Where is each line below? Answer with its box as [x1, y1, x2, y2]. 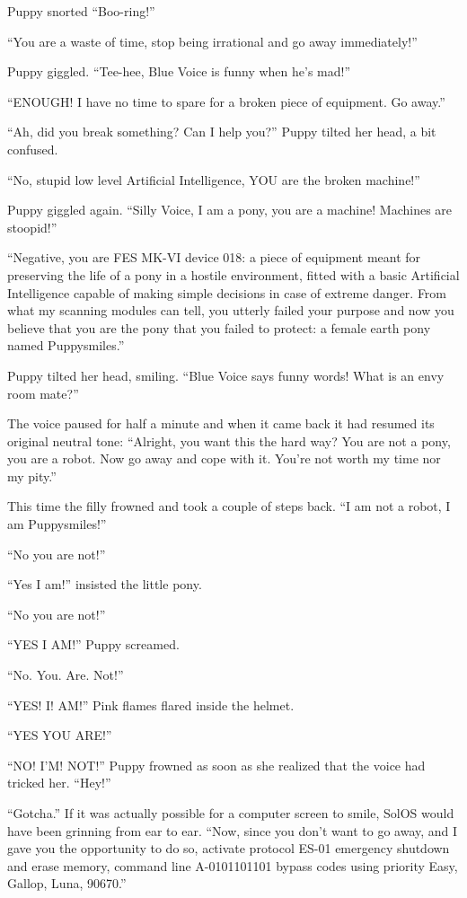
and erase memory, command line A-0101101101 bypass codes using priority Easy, [7, 856, 458, 875]
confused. [7, 139, 58, 158]
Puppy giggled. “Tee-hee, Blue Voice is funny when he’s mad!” [7, 62, 351, 81]
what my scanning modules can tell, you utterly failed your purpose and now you [7, 301, 454, 320]
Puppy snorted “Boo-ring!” [7, 2, 155, 20]
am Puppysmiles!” [7, 515, 107, 533]
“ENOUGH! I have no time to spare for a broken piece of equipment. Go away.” [7, 92, 445, 110]
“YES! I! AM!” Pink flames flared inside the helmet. [7, 695, 295, 714]
